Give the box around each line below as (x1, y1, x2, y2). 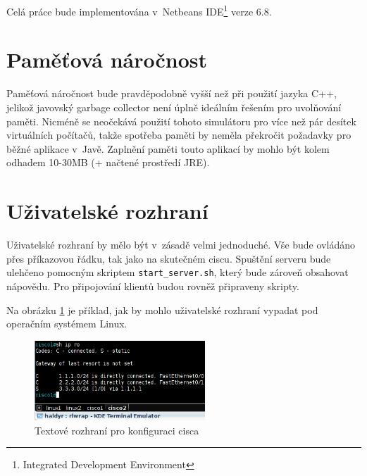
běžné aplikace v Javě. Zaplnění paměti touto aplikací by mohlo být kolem (6, 141, 330, 156)
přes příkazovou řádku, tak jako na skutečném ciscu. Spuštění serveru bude (6, 251, 331, 265)
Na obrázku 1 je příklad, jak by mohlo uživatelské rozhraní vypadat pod (6, 302, 318, 317)
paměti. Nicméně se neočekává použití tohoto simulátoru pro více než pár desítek (6, 113, 356, 128)
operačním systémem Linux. (6, 316, 127, 331)
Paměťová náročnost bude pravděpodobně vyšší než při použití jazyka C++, (6, 86, 337, 101)
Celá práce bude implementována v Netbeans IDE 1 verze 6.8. (6, 2, 272, 18)
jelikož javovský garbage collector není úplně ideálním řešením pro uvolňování (6, 99, 342, 114)
